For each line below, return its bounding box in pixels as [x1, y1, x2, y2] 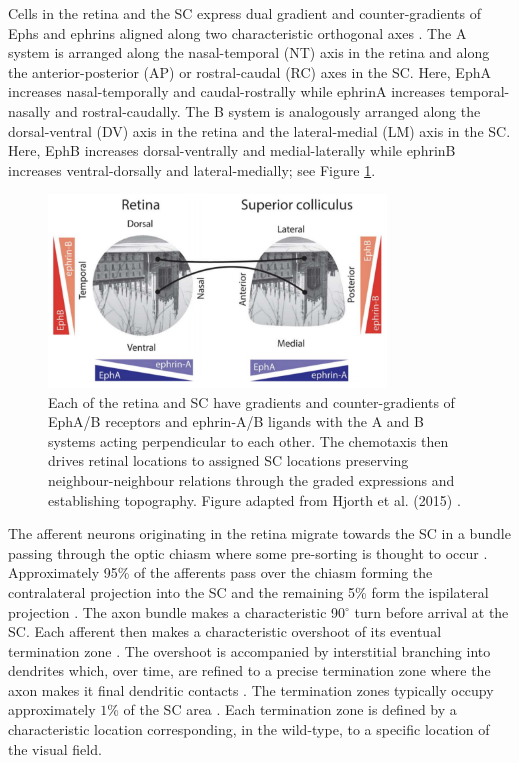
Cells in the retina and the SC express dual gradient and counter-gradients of [8, 3, 482, 23]
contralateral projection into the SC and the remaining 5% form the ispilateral [8, 581, 489, 602]
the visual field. [8, 738, 102, 759]
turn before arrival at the [354, 601, 509, 622]
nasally [8, 100, 51, 121]
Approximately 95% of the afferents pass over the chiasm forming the [8, 562, 433, 583]
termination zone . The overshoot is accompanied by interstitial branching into [8, 640, 491, 661]
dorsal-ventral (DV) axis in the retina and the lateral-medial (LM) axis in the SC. [8, 120, 511, 141]
